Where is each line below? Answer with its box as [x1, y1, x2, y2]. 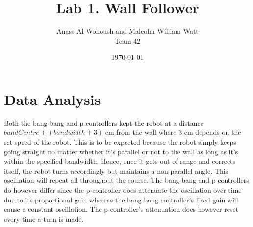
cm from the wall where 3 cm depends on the [105, 127, 241, 137]
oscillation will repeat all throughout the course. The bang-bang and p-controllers [4, 175, 249, 185]
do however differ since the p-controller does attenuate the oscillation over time [4, 185, 242, 195]
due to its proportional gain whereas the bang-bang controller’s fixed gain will [4, 194, 238, 204]
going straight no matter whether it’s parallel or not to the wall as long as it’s [4, 146, 238, 156]
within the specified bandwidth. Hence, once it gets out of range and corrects [4, 156, 236, 166]
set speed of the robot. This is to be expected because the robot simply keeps [4, 137, 236, 147]
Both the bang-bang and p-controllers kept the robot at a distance [4, 117, 203, 127]
